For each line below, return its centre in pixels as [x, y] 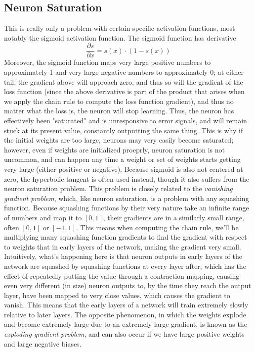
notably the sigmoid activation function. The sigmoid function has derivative [120, 37]
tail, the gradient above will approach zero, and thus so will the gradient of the [124, 81]
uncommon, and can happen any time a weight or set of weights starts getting [122, 159]
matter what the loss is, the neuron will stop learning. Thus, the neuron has [119, 111]
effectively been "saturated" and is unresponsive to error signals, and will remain [126, 121]
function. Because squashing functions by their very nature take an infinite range [127, 208]
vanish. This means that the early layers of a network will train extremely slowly [126, 305]
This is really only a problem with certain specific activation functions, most [120, 28]
